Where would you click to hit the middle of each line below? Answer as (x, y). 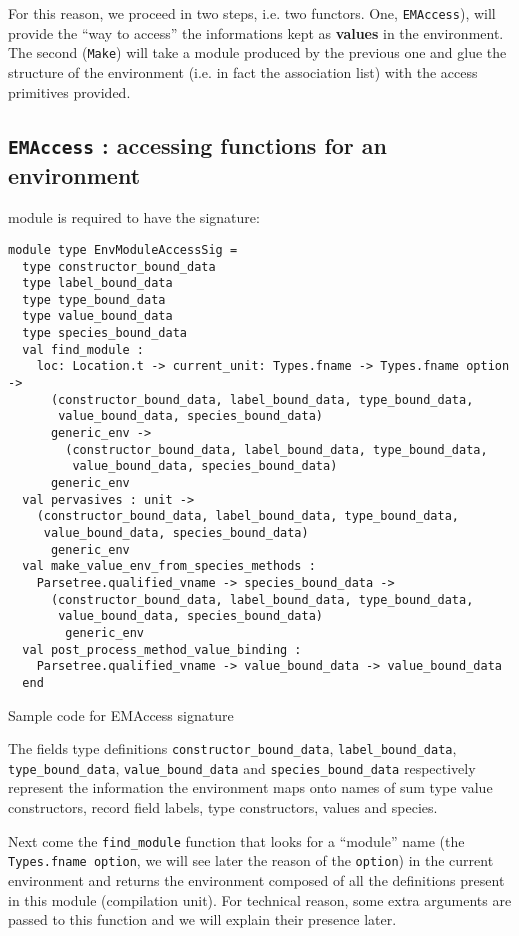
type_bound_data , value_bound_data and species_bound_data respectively (242, 767)
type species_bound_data (104, 333)
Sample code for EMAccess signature (121, 714)
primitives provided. (69, 91)
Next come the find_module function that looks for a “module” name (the (236, 840)
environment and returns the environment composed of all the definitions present (256, 879)
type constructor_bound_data (119, 266)
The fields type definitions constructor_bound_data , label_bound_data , (232, 748)
